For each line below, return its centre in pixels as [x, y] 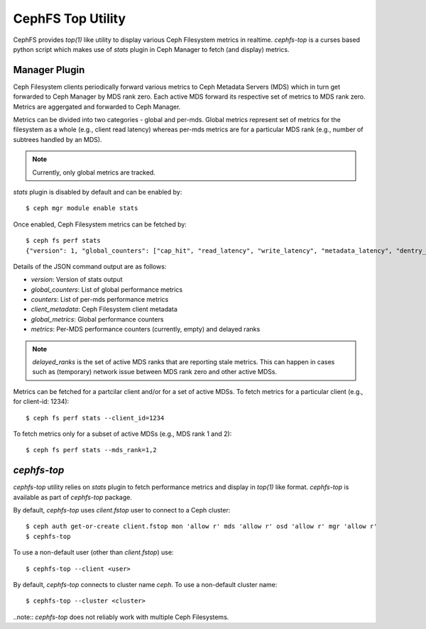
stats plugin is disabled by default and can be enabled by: [98, 192]
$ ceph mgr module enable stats [82, 208]
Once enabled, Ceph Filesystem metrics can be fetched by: [100, 224]
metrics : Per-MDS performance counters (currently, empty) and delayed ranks [146, 329]
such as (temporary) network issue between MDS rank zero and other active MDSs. [154, 372]
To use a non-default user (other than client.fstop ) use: [93, 552]
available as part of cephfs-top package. [73, 497]
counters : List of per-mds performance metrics [100, 300]
